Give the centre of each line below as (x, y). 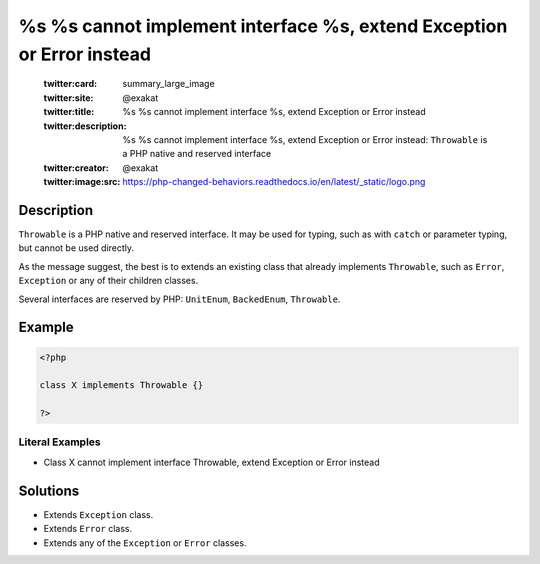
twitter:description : (85, 126)
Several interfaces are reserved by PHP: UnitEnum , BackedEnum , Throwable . (179, 299)
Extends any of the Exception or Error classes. (145, 542)
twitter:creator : (76, 167)
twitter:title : (69, 112)
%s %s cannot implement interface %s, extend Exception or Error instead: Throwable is (305, 139)
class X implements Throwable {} (121, 385)
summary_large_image (168, 84)
